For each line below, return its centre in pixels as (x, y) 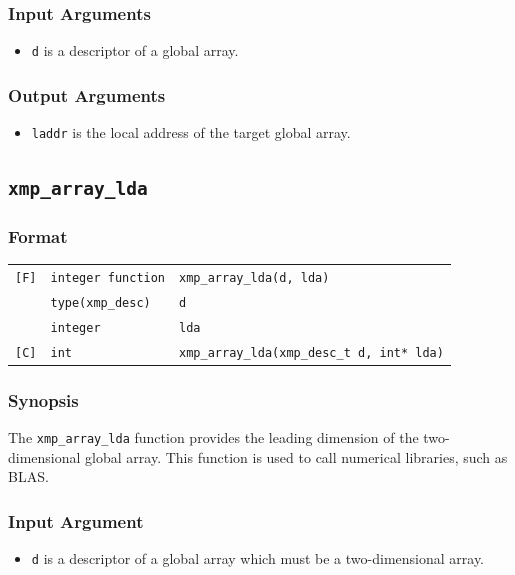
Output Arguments (87, 94)
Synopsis (43, 399)
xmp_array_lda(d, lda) (254, 278)
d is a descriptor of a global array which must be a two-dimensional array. (257, 558)
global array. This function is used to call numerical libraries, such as (296, 456)
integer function (108, 278)
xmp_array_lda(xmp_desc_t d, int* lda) (311, 352)
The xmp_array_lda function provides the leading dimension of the (213, 437)
